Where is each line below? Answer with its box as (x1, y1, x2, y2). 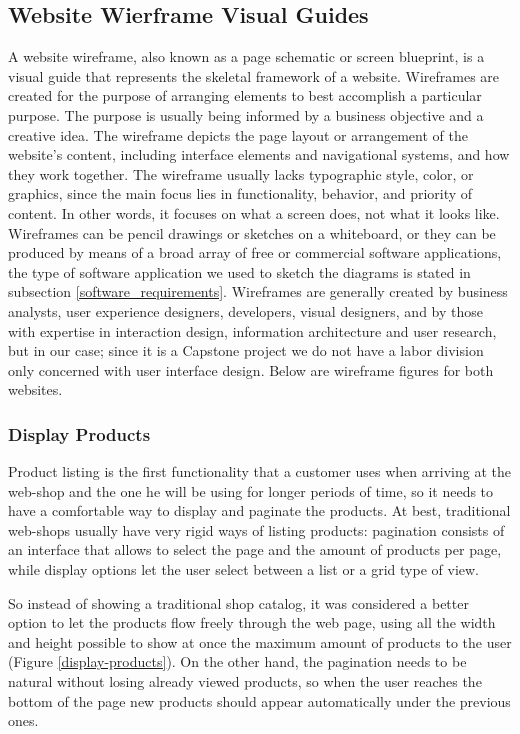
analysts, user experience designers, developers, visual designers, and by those (8, 300, 484, 321)
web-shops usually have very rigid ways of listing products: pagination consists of (8, 519, 505, 540)
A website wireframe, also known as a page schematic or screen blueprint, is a (8, 46, 485, 67)
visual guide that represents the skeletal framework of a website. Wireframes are (8, 65, 500, 86)
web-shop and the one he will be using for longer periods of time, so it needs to (8, 480, 494, 501)
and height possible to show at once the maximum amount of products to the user (8, 631, 512, 652)
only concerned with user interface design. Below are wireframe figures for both (8, 359, 494, 380)
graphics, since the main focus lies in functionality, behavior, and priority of (8, 183, 473, 204)
